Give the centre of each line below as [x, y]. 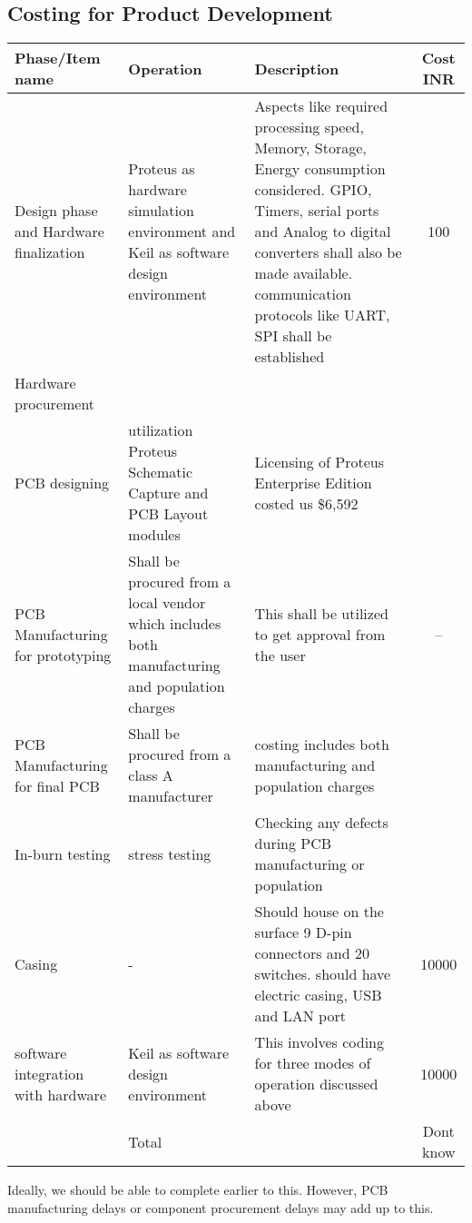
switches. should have [323, 974]
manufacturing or [310, 864]
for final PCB [57, 785]
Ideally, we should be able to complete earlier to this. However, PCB [198, 1190]
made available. [304, 273]
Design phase [56, 211]
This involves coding [319, 1042]
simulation [161, 211]
